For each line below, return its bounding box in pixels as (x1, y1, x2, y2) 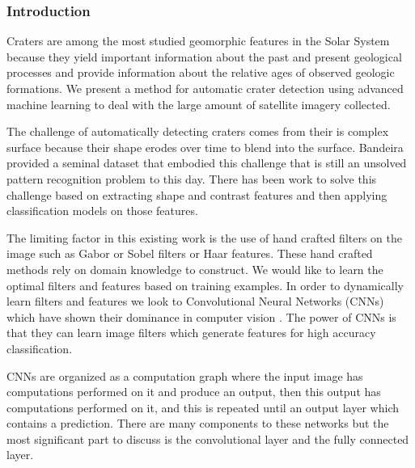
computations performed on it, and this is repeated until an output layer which (6, 398, 399, 415)
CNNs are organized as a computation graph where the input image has (6, 367, 363, 384)
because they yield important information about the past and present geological (6, 48, 402, 65)
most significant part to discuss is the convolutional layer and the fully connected (6, 430, 409, 447)
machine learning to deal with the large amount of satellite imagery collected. (6, 95, 391, 112)
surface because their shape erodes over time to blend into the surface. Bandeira (6, 138, 404, 155)
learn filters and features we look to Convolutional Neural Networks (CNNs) (6, 293, 384, 310)
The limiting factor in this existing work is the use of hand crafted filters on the (6, 229, 402, 246)
